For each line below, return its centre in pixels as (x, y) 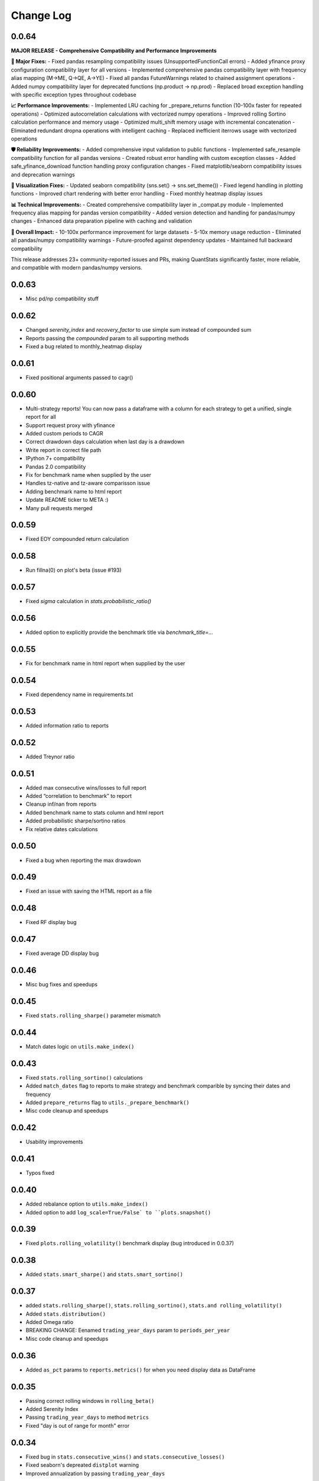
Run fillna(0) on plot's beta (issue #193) (74, 570)
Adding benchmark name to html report (74, 491)
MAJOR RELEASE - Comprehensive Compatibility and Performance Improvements (114, 51)
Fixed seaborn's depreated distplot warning (82, 1465)
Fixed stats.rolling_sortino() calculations (84, 1078)
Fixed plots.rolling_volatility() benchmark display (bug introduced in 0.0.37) (130, 1243)
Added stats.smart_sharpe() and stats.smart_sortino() (104, 1274)
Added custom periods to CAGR (64, 434)
